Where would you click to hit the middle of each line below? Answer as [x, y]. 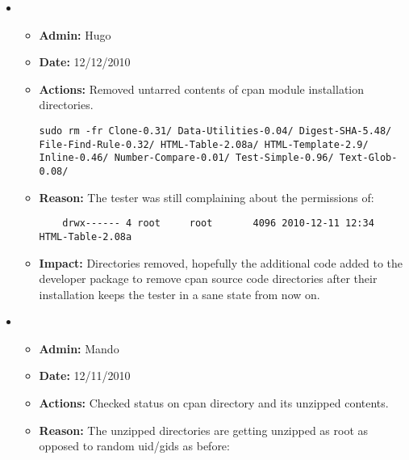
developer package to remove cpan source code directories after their [208, 279]
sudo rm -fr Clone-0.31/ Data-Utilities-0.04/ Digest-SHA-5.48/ [215, 131]
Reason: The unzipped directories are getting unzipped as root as [204, 430]
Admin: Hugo [75, 34]
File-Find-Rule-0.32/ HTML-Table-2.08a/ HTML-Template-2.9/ [204, 144]
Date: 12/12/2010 [85, 62]
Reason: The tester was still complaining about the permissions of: [207, 197]
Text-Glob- [368, 158]
